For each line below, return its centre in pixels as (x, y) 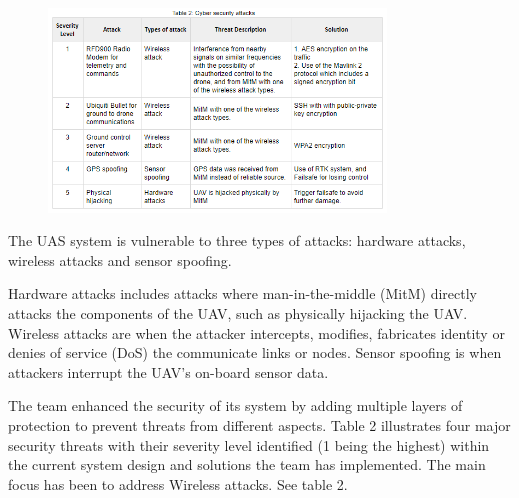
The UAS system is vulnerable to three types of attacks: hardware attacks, (237, 240)
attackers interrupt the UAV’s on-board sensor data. (168, 371)
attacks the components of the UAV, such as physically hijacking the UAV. (238, 312)
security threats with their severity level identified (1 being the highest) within (249, 444)
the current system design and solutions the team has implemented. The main (247, 464)
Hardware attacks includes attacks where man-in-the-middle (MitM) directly (242, 293)
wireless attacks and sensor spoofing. (120, 259)
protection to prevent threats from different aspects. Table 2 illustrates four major (259, 424)
